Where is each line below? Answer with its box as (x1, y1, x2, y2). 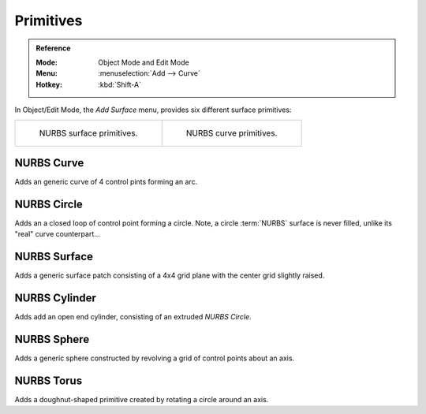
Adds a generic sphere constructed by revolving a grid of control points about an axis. (14, 353, 295, 363)
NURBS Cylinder (14, 292, 96, 305)
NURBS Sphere (14, 332, 90, 346)
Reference (35, 43, 71, 53)
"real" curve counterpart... (14, 229, 100, 239)
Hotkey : (35, 80, 63, 89)
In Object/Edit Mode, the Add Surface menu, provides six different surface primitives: (14, 105, 292, 114)
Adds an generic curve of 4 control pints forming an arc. (14, 177, 198, 187)
